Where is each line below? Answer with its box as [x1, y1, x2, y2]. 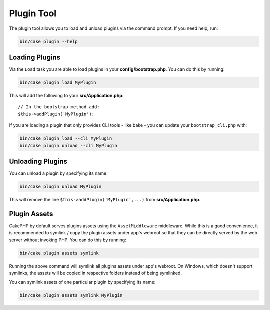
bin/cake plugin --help [19, 38, 78, 44]
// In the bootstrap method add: [18, 104, 100, 110]
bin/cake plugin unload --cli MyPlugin [19, 143, 117, 148]
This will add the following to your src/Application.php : [9, 93, 124, 98]
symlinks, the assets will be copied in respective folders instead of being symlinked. [9, 270, 182, 276]
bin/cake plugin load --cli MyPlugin [19, 136, 112, 141]
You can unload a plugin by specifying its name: [9, 170, 108, 176]
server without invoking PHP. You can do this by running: [9, 237, 127, 243]
